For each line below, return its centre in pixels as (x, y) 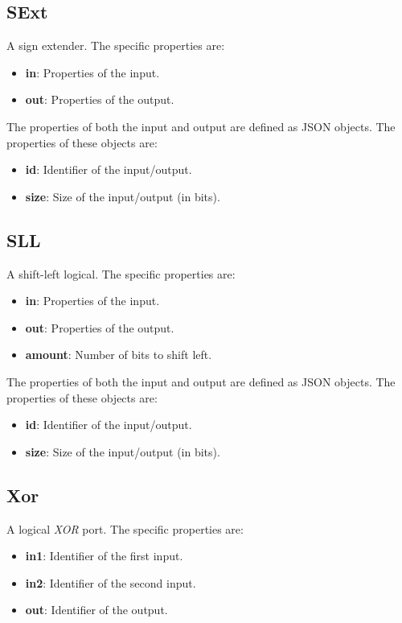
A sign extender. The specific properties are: (116, 45)
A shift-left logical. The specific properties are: (121, 273)
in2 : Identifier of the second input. (111, 582)
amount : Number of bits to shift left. (119, 355)
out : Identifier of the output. (96, 610)
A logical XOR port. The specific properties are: (125, 528)
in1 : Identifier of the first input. (104, 556)
